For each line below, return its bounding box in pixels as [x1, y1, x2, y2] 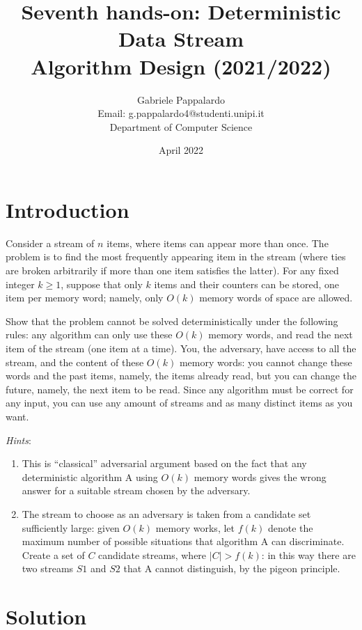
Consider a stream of [6, 235, 95, 250]
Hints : [6, 432, 31, 447]
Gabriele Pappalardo [136, 92, 225, 107]
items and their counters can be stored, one [154, 276, 340, 291]
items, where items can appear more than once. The [107, 235, 329, 250]
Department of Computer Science [109, 119, 253, 134]
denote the [267, 520, 313, 535]
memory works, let [155, 520, 235, 535]
